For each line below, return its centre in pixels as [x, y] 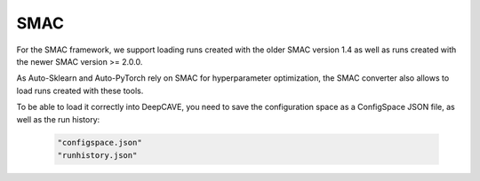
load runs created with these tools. [80, 90]
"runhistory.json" [97, 155]
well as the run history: [58, 119]
